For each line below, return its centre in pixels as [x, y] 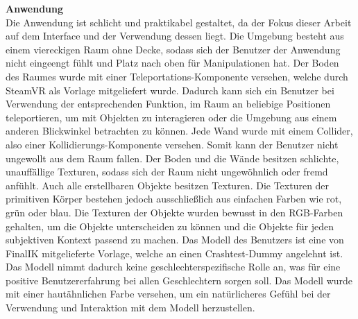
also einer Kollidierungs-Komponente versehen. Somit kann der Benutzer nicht [172, 144]
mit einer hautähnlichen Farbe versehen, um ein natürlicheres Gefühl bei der [168, 294]
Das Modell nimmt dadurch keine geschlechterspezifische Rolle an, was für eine [173, 267]
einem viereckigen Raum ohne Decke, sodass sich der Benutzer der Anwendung [173, 49]
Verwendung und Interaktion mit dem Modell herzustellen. [130, 308]
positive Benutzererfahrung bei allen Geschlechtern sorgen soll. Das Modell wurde [179, 280]
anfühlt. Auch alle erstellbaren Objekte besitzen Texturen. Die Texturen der [168, 185]
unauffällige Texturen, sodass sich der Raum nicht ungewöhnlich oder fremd [167, 172]
